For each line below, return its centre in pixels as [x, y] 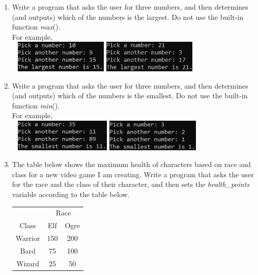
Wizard [28, 263]
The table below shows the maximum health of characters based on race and [131, 164]
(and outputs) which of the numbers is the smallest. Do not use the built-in [130, 95]
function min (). [36, 105]
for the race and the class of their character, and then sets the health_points [131, 184]
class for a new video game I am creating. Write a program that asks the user [133, 174]
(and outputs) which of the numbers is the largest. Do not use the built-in [127, 17]
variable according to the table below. [71, 194]
